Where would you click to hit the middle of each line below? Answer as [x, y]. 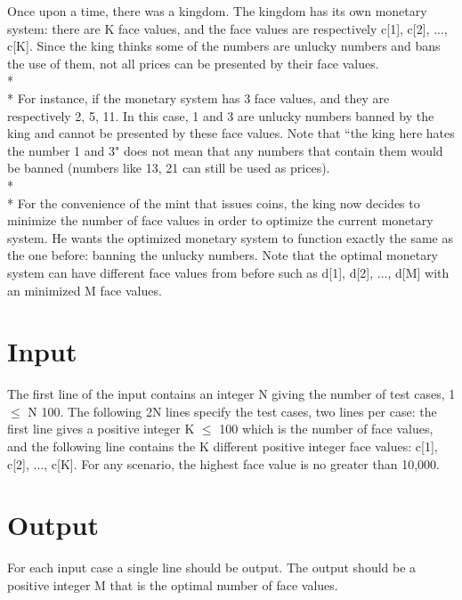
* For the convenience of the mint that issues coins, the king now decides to [214, 203]
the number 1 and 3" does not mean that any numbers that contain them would [225, 150]
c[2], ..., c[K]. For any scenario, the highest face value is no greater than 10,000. [223, 463]
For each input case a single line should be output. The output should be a [212, 568]
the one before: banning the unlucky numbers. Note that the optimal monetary [223, 255]
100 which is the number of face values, [326, 429]
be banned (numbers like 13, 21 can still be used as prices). [169, 168]
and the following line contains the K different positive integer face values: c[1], [223, 446]
